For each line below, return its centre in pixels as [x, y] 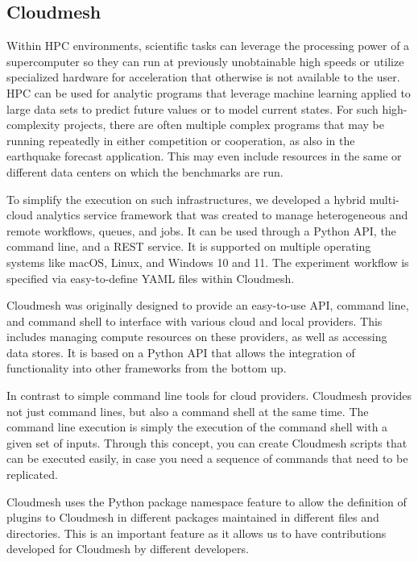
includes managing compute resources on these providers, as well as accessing [197, 337]
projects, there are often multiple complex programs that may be [224, 125]
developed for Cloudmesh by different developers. [128, 549]
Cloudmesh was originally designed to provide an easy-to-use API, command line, [208, 305]
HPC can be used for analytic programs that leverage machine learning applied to [209, 92]
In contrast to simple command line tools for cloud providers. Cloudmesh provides [209, 395]
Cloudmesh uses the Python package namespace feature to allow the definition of [207, 501]
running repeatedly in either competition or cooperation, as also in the [181, 140]
